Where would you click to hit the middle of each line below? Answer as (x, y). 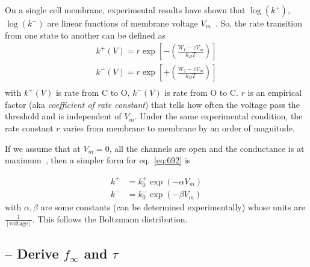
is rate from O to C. (201, 93)
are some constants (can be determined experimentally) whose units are (173, 207)
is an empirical (275, 93)
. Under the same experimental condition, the (219, 116)
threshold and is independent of (63, 116)
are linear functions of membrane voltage (122, 23)
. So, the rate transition (259, 23)
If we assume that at (43, 148)
